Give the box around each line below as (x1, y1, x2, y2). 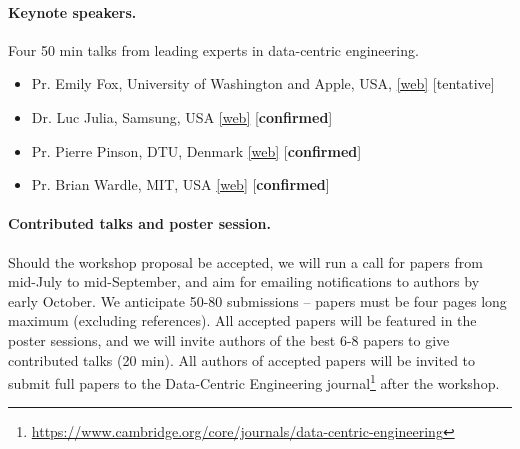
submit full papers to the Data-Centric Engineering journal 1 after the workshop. (8, 370, 500, 393)
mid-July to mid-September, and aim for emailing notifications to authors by (8, 271, 480, 292)
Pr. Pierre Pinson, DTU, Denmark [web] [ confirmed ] (31, 140, 362, 161)
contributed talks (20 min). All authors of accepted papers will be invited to (8, 349, 476, 370)
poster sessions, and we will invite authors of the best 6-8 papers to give (8, 329, 450, 350)
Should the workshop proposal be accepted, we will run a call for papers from (8, 251, 483, 272)
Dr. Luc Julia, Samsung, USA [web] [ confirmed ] (31, 106, 333, 127)
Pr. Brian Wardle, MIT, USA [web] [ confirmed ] (31, 174, 330, 195)
